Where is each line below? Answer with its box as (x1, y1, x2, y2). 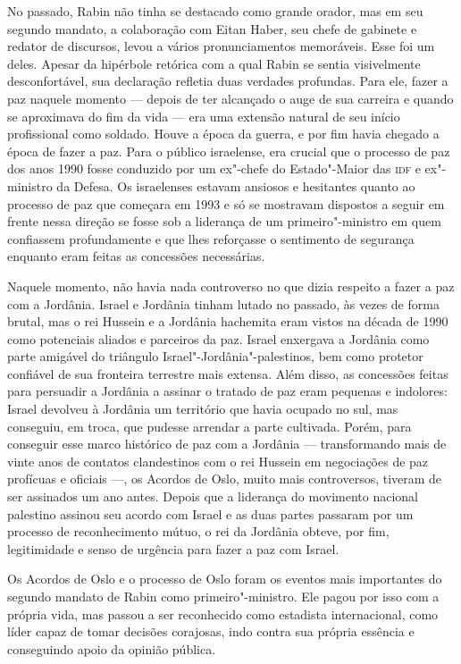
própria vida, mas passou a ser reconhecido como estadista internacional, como (7, 604, 439, 623)
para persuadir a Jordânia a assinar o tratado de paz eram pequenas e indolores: (7, 382, 448, 400)
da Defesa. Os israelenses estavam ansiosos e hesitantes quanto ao (56, 176, 415, 195)
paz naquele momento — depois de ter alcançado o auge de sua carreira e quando (7, 88, 454, 107)
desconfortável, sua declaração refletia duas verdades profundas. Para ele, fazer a (7, 71, 448, 90)
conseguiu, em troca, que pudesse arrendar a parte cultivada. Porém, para (7, 416, 412, 435)
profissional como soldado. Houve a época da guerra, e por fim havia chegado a (7, 124, 440, 143)
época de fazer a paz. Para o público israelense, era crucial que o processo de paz (7, 141, 450, 160)
